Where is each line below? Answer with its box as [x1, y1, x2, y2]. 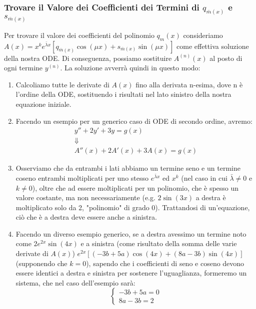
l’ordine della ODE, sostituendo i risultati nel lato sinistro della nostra [15, 89, 231, 99]
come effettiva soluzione [176, 40, 249, 51]
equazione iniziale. [15, 99, 71, 109]
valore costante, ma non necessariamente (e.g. [15, 192, 155, 203]
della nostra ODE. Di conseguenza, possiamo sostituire [4, 52, 172, 63]
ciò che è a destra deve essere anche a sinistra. [15, 212, 157, 222]
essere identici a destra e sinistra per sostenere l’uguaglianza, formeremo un [15, 268, 247, 278]
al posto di [209, 52, 242, 63]
